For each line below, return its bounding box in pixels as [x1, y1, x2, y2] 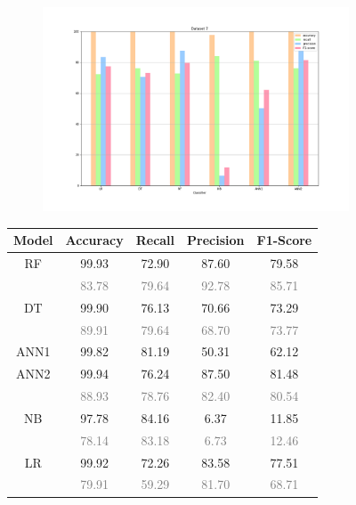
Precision [187, 231, 245, 249]
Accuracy [65, 231, 124, 249]
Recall [135, 231, 175, 249]
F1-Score [256, 231, 312, 249]
